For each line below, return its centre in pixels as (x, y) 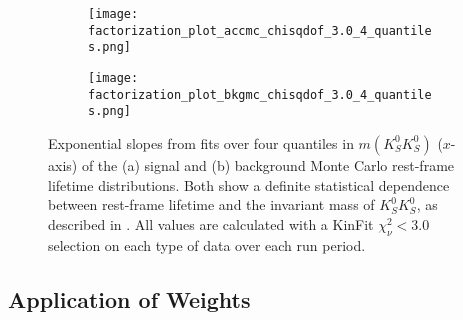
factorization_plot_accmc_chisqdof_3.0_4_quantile (260, 30)
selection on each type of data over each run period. (207, 244)
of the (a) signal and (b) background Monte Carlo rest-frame (268, 164)
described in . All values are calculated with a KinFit (211, 223)
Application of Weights (129, 298)
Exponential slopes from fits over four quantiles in (201, 142)
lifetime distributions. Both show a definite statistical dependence (249, 184)
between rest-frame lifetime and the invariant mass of (211, 204)
